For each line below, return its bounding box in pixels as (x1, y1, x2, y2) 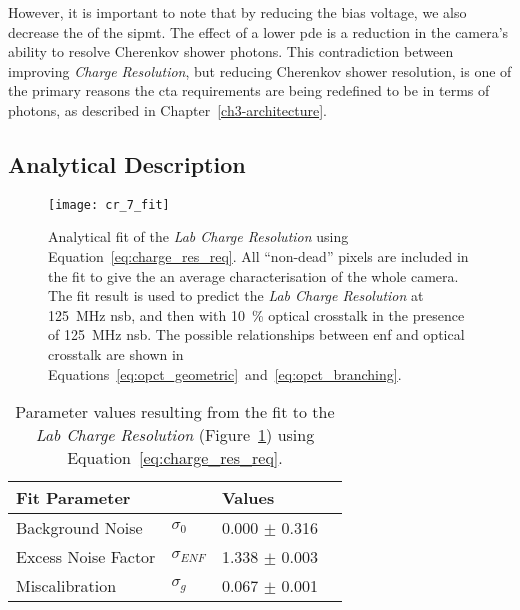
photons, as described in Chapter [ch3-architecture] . (8, 99, 327, 120)
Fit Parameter (16, 486, 131, 510)
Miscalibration (16, 574, 117, 598)
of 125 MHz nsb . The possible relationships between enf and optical (48, 324, 465, 345)
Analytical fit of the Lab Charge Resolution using (48, 226, 349, 247)
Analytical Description (8, 148, 246, 179)
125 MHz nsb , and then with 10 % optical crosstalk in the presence (48, 304, 465, 325)
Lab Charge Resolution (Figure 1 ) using (35, 423, 315, 447)
